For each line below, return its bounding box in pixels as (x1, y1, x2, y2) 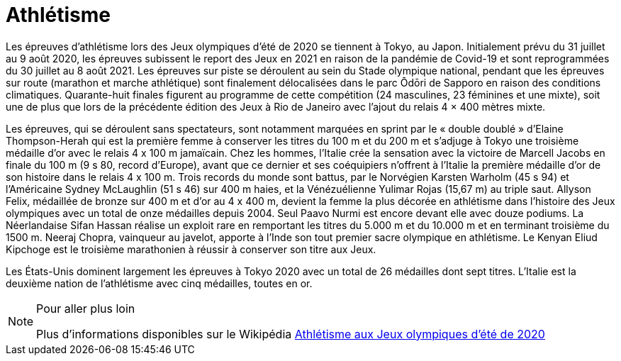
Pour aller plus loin (36, 301, 135, 316)
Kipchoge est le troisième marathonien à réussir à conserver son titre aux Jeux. (6, 243, 376, 255)
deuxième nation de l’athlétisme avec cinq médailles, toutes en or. (6, 277, 313, 289)
